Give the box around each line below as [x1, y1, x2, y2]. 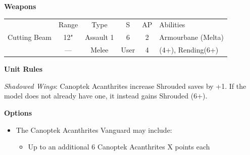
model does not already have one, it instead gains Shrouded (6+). [4, 90, 208, 101]
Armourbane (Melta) [159, 32, 224, 42]
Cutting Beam [8, 32, 52, 42]
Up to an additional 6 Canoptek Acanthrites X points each [28, 141, 210, 152]
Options [4, 107, 32, 118]
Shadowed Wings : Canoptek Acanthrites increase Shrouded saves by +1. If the [4, 80, 246, 91]
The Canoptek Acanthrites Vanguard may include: [16, 124, 172, 135]
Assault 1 [85, 32, 114, 42]
